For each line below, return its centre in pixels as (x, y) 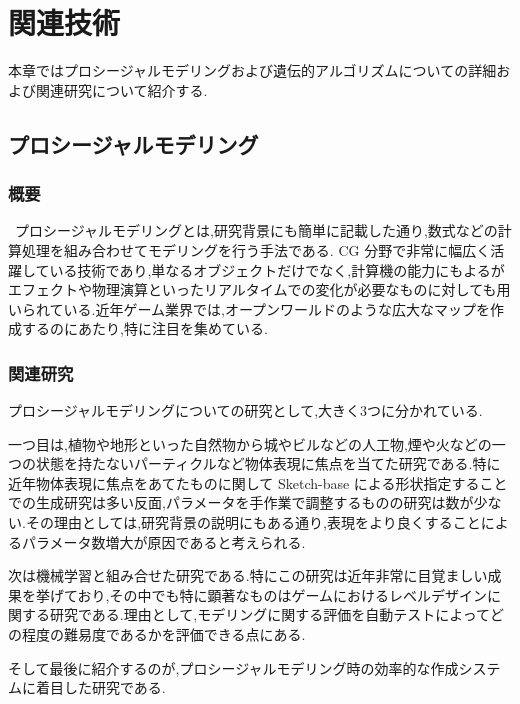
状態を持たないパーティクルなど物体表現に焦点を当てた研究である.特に (268, 463)
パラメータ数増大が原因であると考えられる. (163, 541)
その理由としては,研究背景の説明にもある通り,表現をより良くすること (253, 522)
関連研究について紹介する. (121, 89)
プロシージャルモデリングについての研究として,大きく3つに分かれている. (245, 410)
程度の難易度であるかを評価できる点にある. (163, 634)
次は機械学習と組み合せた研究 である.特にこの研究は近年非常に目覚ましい (248, 575)
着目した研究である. (100, 687)
